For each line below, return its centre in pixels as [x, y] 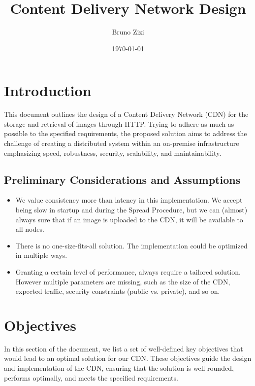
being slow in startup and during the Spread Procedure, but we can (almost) [131, 210]
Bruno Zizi [128, 32]
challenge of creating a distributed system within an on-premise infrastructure [122, 143]
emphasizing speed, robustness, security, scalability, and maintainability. [113, 153]
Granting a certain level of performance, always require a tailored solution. [128, 271]
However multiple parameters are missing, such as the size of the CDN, [123, 281]
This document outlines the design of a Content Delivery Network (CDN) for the [126, 114]
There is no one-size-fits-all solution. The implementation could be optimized [131, 245]
